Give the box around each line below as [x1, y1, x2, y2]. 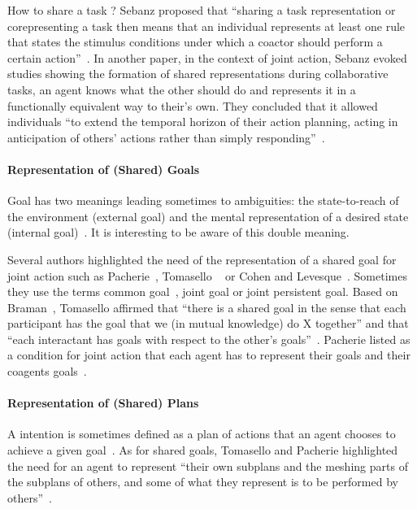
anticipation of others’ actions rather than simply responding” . [7, 128, 325, 146]
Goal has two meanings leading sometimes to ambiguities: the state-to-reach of [7, 192, 399, 209]
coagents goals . [7, 363, 87, 380]
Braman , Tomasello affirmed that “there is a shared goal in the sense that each [7, 298, 406, 315]
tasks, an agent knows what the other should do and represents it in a [7, 80, 356, 98]
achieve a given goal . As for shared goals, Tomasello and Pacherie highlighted [7, 442, 398, 459]
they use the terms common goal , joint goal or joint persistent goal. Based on [7, 283, 398, 300]
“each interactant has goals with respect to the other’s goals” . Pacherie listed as [7, 330, 410, 347]
